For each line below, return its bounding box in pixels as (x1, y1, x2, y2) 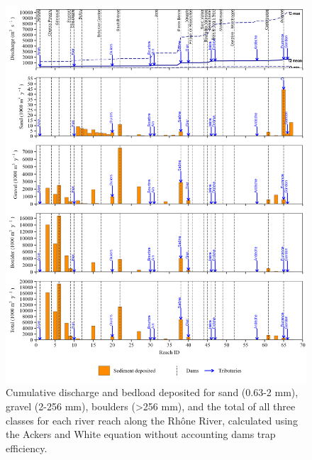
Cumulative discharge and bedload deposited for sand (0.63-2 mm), (6, 385, 299, 400)
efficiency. (6, 440, 48, 455)
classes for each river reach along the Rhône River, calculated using (6, 412, 298, 427)
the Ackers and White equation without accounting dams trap (6, 427, 276, 442)
